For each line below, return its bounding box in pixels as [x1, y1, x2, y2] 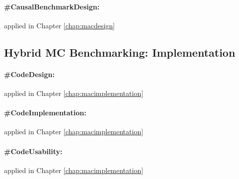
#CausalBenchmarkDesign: [4, 1, 100, 11]
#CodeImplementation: [4, 107, 86, 118]
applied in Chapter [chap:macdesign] [4, 20, 115, 30]
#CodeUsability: [4, 146, 63, 156]
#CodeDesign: [4, 69, 55, 79]
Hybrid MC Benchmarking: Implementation [4, 44, 236, 60]
